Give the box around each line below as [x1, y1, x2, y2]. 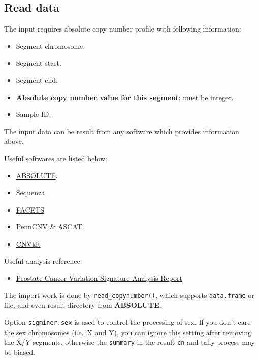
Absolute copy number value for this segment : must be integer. [16, 92, 234, 102]
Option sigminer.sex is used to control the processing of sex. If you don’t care [4, 316, 251, 327]
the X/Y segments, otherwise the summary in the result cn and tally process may [4, 337, 255, 347]
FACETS [16, 204, 45, 215]
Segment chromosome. [16, 40, 85, 51]
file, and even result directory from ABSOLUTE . [4, 300, 161, 310]
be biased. [4, 346, 36, 357]
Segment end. [16, 74, 58, 85]
